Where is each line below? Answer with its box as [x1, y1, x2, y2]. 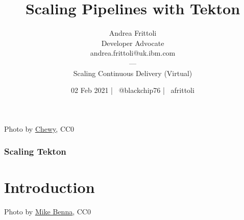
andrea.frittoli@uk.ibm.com [90, 47, 176, 58]
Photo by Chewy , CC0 [4, 123, 75, 134]
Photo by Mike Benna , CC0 [4, 206, 91, 217]
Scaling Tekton [4, 145, 66, 158]
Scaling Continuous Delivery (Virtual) [73, 67, 192, 78]
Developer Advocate [101, 37, 164, 48]
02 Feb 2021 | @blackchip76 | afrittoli [71, 85, 194, 95]
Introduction [4, 177, 95, 198]
